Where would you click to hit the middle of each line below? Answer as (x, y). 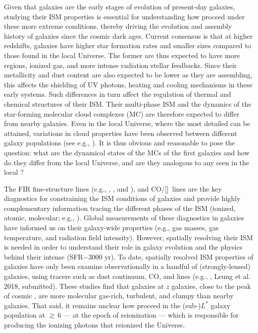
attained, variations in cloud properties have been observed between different (121, 133)
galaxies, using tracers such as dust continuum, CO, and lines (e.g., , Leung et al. (127, 276)
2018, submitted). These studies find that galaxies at (84, 286)
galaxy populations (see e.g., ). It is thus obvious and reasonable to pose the (120, 143)
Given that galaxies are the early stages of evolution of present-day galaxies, (120, 6)
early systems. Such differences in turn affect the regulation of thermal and (118, 94)
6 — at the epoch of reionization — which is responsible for (148, 315)
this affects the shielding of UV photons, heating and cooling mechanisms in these (128, 84)
